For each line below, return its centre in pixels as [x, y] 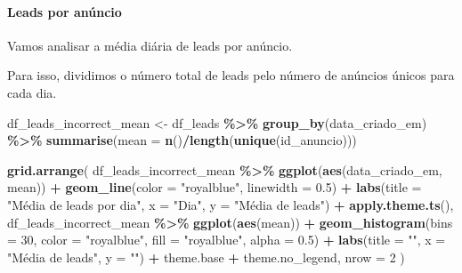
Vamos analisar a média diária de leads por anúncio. [150, 45]
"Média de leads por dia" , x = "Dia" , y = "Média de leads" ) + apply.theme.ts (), [231, 204]
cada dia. [32, 92]
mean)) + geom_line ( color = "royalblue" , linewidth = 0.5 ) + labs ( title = [215, 187]
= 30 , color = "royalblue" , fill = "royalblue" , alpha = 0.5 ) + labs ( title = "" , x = [227, 240]
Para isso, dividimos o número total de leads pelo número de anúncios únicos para [231, 75]
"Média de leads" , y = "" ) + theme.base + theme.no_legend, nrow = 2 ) [206, 257]
